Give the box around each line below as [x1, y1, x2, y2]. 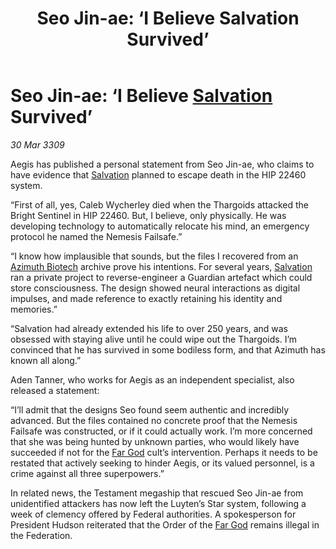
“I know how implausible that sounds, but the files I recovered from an [10, 250, 299, 262]
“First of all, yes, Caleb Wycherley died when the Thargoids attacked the [10, 198, 309, 211]
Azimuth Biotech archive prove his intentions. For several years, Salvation [10, 260, 313, 272]
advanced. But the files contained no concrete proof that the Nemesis [10, 414, 298, 426]
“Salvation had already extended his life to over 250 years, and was [10, 322, 288, 334]
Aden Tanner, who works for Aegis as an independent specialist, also [10, 373, 295, 386]
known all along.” [10, 354, 82, 366]
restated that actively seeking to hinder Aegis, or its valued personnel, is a [10, 457, 315, 469]
